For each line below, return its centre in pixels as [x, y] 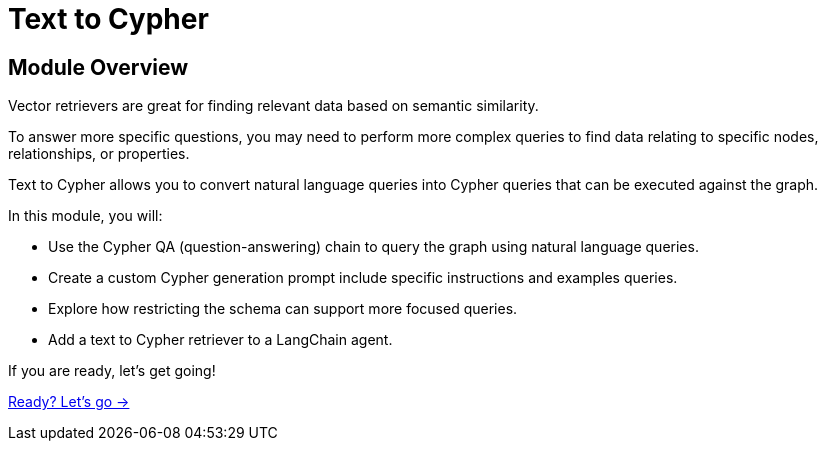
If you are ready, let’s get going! [112, 371]
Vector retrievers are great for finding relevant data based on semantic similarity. [273, 106]
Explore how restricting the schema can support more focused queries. [283, 309]
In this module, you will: [85, 216]
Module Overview [98, 67]
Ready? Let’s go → [69, 402]
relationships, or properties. [99, 154]
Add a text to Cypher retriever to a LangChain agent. [220, 340]
